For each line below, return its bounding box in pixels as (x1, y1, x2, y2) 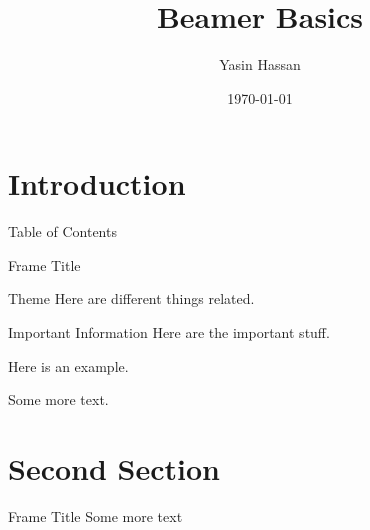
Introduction (8, 163, 186, 204)
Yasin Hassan (219, 54, 301, 75)
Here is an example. (8, 355, 129, 376)
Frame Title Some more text (8, 505, 183, 526)
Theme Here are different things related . (8, 288, 255, 309)
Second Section (8, 448, 220, 488)
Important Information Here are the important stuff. (8, 322, 330, 343)
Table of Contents (8, 221, 117, 242)
